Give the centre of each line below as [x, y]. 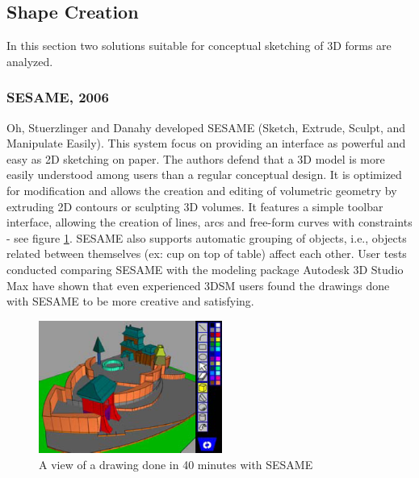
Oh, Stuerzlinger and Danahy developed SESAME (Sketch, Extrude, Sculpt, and [206, 127]
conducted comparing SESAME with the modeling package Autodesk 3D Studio [205, 269]
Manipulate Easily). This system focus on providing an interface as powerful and [206, 143]
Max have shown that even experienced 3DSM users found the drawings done [198, 285]
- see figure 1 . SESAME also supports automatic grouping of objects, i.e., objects [207, 237]
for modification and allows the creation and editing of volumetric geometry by [202, 190]
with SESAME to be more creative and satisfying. [130, 301]
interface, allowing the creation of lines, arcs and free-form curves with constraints [209, 222]
